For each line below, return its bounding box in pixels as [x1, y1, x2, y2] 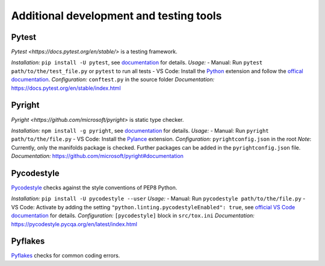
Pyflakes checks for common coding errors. [11, 252, 120, 259]
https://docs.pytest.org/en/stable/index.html [11, 84, 121, 92]
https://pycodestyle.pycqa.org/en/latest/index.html [11, 220, 138, 227]
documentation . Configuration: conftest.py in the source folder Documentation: [11, 76, 215, 83]
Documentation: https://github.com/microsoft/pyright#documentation [11, 153, 184, 160]
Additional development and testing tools [11, 9, 222, 22]
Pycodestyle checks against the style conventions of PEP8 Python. [11, 184, 178, 191]
